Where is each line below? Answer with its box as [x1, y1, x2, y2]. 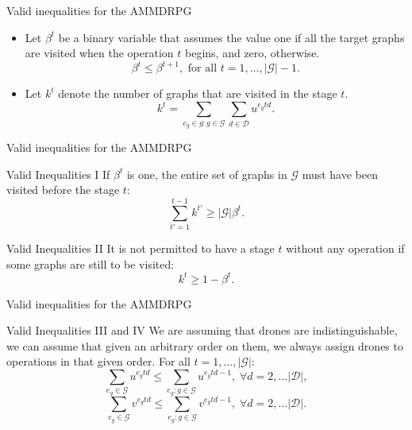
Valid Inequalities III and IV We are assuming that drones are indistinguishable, [6, 322, 398, 339]
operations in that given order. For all [6, 353, 191, 370]
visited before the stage [6, 181, 120, 198]
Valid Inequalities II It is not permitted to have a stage [6, 240, 275, 257]
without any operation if [286, 240, 405, 257]
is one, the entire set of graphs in [126, 165, 287, 182]
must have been [302, 165, 378, 182]
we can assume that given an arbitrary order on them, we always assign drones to [6, 337, 403, 354]
